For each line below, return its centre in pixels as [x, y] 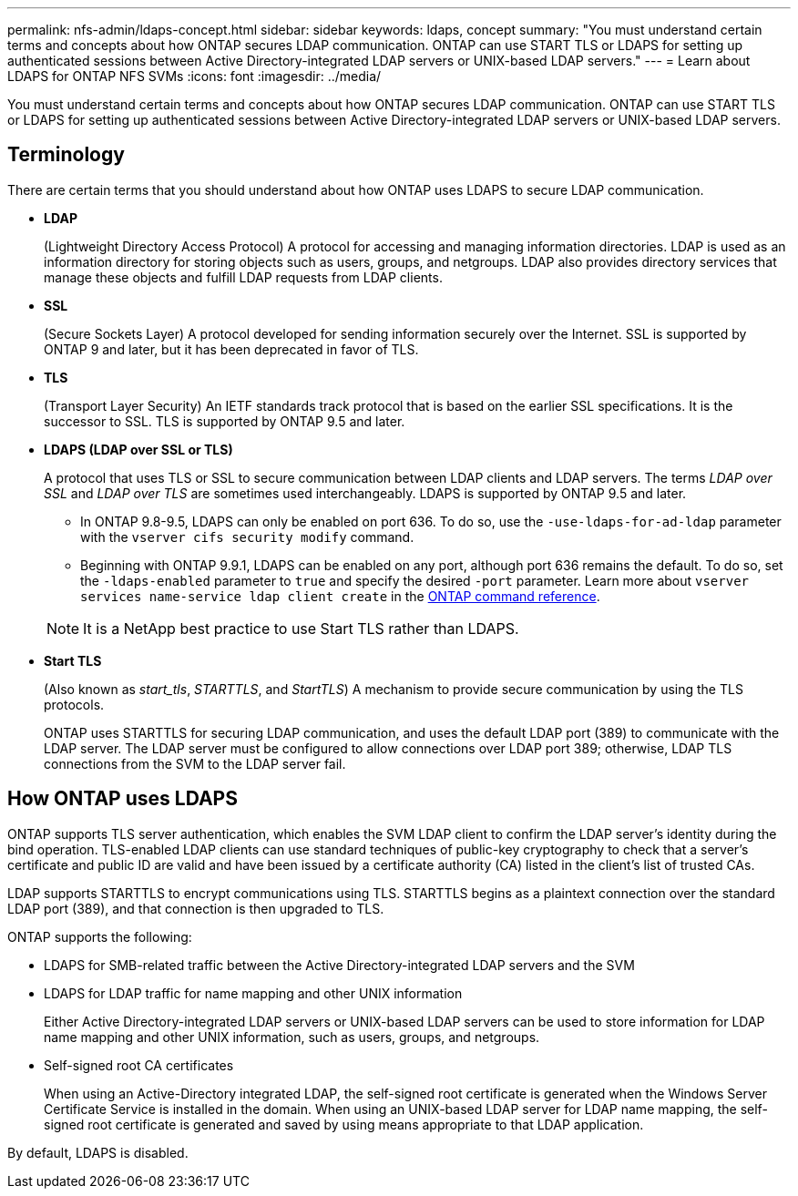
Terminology [66, 155]
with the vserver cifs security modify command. [247, 537]
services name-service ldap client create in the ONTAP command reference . [340, 596]
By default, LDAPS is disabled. [98, 1152]
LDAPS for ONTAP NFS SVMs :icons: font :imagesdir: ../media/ [194, 76]
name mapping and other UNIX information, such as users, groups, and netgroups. [292, 1037]
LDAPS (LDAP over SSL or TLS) [138, 449]
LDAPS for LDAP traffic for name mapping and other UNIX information [253, 993]
